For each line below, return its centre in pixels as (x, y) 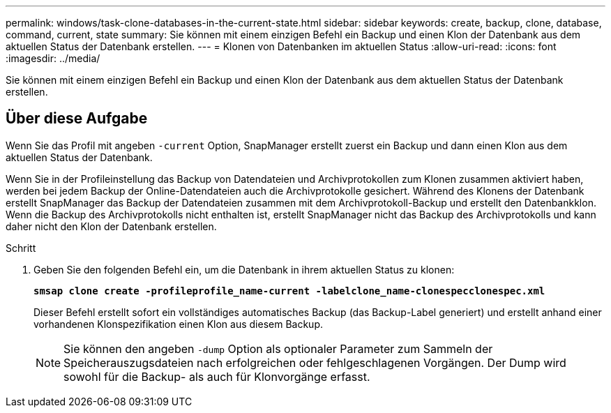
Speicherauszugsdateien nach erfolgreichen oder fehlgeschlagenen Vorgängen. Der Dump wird (315, 362)
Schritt (21, 248)
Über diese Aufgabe (77, 119)
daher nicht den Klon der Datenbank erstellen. (111, 226)
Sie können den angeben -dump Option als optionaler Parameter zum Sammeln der (278, 348)
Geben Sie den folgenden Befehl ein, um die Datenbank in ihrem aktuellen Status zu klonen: (244, 269)
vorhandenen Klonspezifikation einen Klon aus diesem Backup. (178, 324)
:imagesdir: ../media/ (53, 58)
